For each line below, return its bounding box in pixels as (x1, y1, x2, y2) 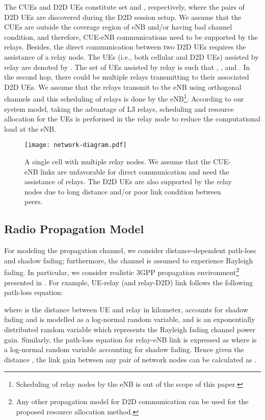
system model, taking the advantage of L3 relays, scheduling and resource (4, 103, 234, 114)
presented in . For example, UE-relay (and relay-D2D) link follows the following (4, 277, 253, 287)
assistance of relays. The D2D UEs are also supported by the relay (24, 176, 232, 187)
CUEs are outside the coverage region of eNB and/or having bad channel (4, 21, 232, 32)
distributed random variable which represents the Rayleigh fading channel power (4, 324, 256, 335)
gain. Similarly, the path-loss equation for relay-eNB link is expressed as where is (4, 334, 257, 344)
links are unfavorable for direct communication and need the (40, 166, 229, 177)
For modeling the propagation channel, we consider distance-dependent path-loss (4, 245, 256, 256)
